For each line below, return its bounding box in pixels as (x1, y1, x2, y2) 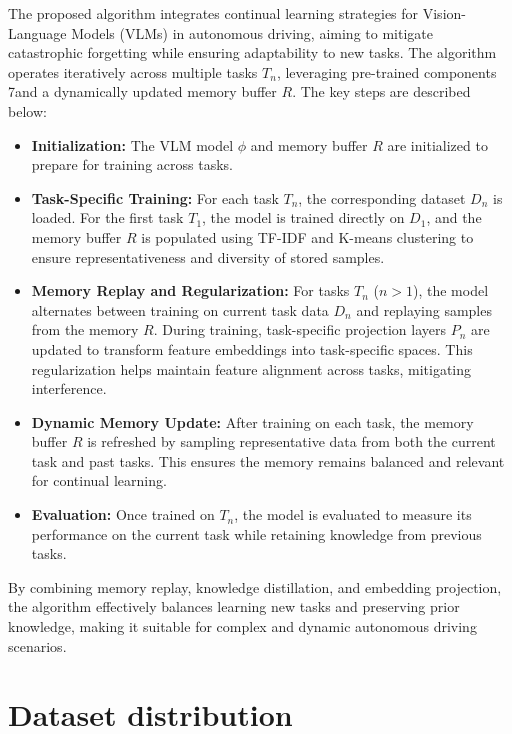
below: (8, 100, 47, 121)
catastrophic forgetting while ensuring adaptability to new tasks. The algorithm (8, 42, 497, 63)
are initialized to (387, 134, 488, 155)
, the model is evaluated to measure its (234, 504, 472, 525)
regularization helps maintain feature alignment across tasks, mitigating (31, 358, 472, 379)
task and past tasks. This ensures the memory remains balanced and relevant (31, 450, 505, 471)
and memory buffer (250, 134, 368, 155)
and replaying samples (356, 299, 492, 320)
